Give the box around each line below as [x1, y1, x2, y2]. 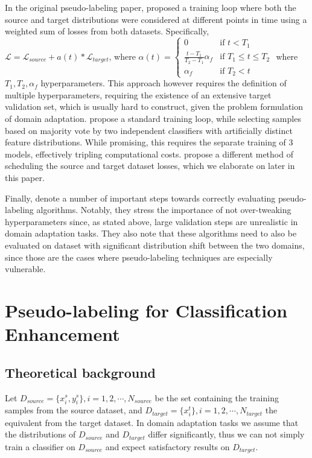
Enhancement [5, 322, 120, 346]
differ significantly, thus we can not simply [148, 428, 305, 441]
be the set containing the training [154, 391, 279, 404]
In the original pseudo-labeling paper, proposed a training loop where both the [5, 1, 296, 13]
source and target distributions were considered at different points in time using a [5, 13, 307, 25]
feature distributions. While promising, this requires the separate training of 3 [5, 136, 293, 148]
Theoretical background [5, 363, 156, 381]
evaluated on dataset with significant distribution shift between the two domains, [5, 238, 305, 251]
